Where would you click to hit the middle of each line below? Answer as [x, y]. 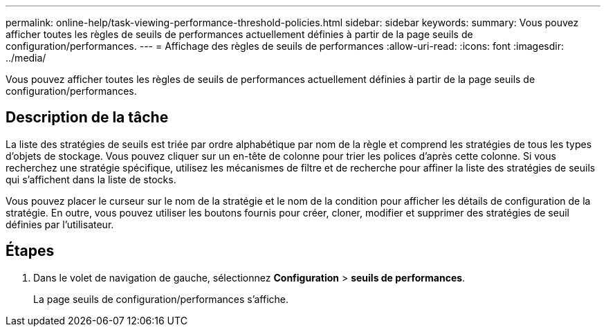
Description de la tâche [87, 118]
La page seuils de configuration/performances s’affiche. [161, 299]
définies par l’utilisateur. [60, 224]
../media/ [26, 58]
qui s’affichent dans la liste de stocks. [91, 179]
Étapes [30, 251]
